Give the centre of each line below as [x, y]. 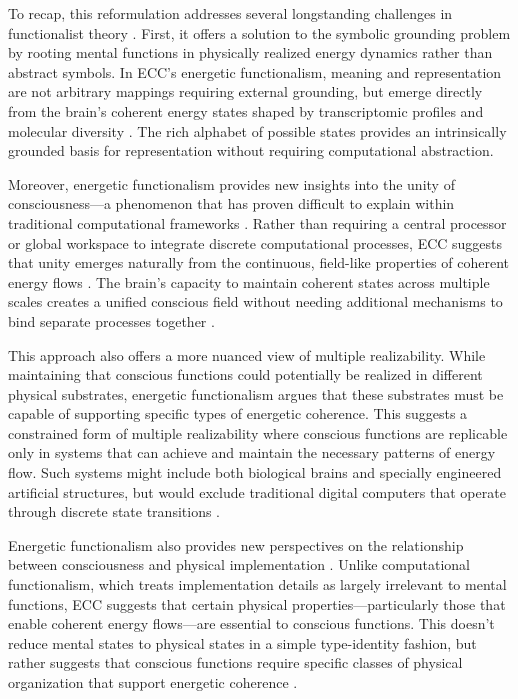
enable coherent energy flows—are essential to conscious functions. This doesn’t [251, 623]
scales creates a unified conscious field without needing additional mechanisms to [255, 301]
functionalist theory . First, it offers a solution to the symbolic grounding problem [259, 32]
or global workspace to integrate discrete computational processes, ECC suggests [255, 242]
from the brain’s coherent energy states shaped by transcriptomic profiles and [246, 110]
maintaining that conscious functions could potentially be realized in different [245, 374]
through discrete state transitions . [114, 511]
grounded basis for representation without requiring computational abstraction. [251, 150]
